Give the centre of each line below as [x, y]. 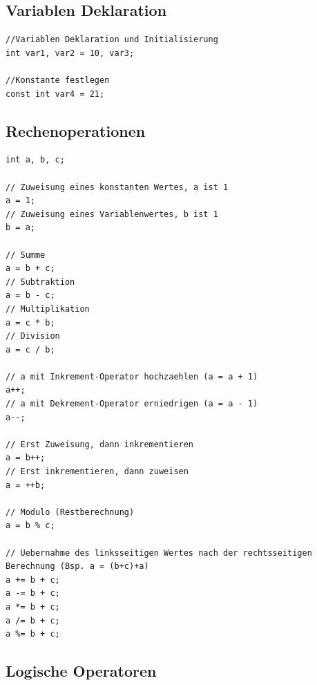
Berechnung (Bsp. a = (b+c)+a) [77, 566]
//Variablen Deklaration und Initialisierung [112, 40]
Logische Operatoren [81, 671]
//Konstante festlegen [58, 80]
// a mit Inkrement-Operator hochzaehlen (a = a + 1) [132, 376]
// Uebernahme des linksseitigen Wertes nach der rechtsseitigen [159, 553]
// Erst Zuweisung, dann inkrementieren [100, 444]
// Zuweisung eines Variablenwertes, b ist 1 [112, 214]
